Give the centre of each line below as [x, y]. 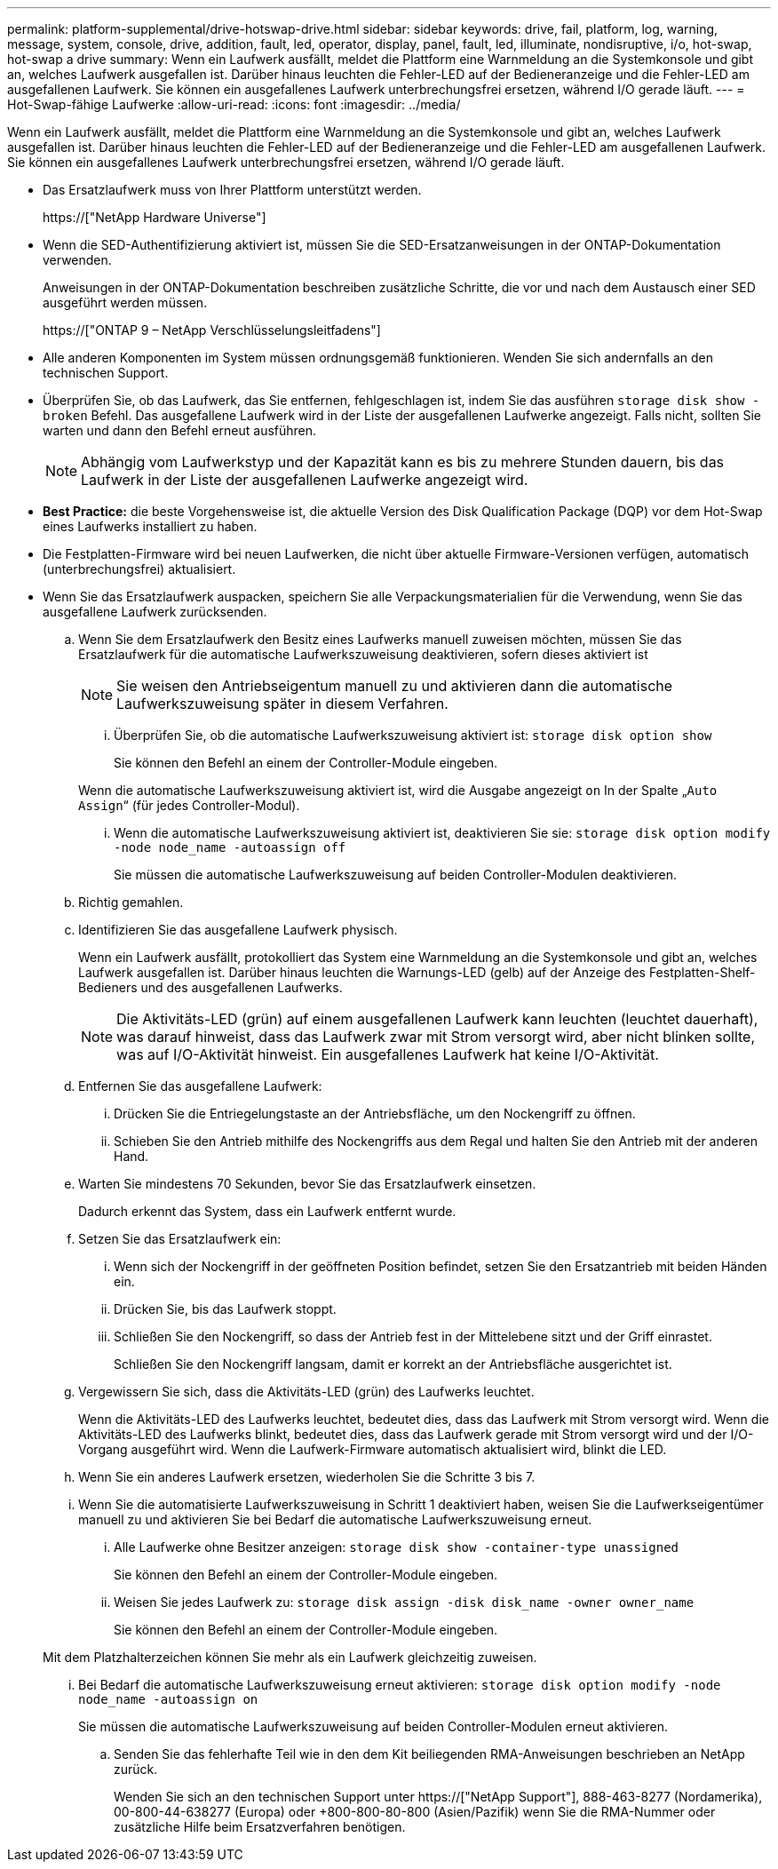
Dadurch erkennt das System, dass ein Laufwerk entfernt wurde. [267, 1211]
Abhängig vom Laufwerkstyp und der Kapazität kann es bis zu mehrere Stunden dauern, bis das [403, 462]
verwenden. [77, 260]
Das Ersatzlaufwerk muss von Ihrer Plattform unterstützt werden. [232, 190]
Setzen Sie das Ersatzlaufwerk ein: [180, 1239]
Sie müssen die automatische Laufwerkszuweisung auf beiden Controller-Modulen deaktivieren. [395, 875]
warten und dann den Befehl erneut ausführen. [180, 430]
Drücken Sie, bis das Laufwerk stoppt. [225, 1309]
